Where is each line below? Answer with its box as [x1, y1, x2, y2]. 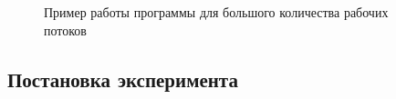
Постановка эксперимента [7, 64, 238, 93]
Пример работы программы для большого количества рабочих [44, 3, 389, 21]
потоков [44, 20, 87, 39]
